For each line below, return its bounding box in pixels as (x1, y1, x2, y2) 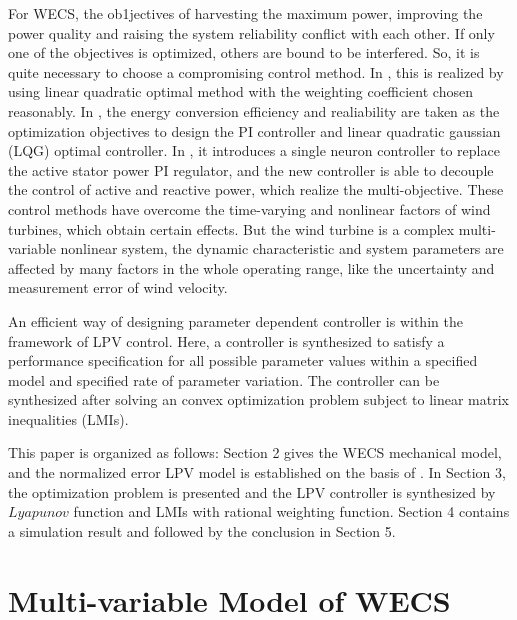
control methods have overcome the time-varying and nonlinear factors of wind (8, 198, 491, 219)
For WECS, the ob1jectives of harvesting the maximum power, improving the (8, 3, 483, 23)
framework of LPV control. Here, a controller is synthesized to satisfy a (8, 330, 445, 351)
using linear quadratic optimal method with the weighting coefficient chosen (8, 81, 473, 102)
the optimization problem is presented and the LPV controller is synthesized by (8, 481, 496, 502)
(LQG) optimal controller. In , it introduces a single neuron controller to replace (8, 140, 500, 161)
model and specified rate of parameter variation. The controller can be (8, 369, 440, 390)
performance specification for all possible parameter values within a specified (8, 350, 478, 371)
